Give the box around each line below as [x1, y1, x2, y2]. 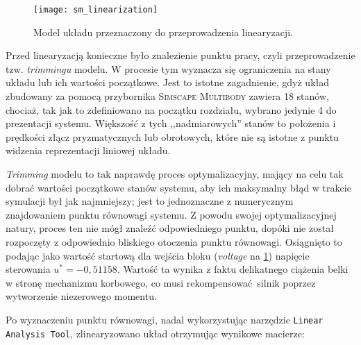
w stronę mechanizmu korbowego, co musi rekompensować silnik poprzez [6, 275, 316, 289]
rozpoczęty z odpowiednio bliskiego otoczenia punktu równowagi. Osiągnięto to [6, 234, 342, 249]
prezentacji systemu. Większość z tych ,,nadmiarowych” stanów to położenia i [6, 116, 336, 131]
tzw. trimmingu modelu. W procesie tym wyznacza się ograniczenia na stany [6, 61, 331, 76]
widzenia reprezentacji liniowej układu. [6, 143, 171, 158]
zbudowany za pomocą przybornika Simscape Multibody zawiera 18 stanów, [6, 89, 329, 103]
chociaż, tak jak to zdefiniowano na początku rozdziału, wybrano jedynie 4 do [6, 102, 337, 117]
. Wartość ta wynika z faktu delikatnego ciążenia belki [117, 262, 349, 276]
